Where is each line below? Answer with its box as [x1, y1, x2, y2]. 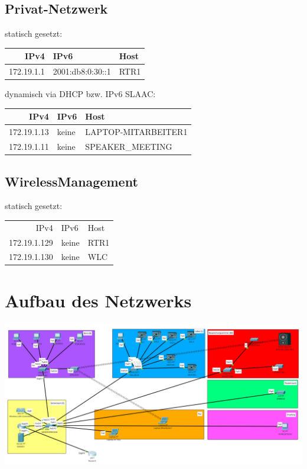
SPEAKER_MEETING [85, 140, 172, 153]
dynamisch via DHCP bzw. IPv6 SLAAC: [5, 88, 156, 100]
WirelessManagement [5, 172, 138, 190]
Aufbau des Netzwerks [5, 288, 192, 312]
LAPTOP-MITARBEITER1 [85, 126, 188, 138]
